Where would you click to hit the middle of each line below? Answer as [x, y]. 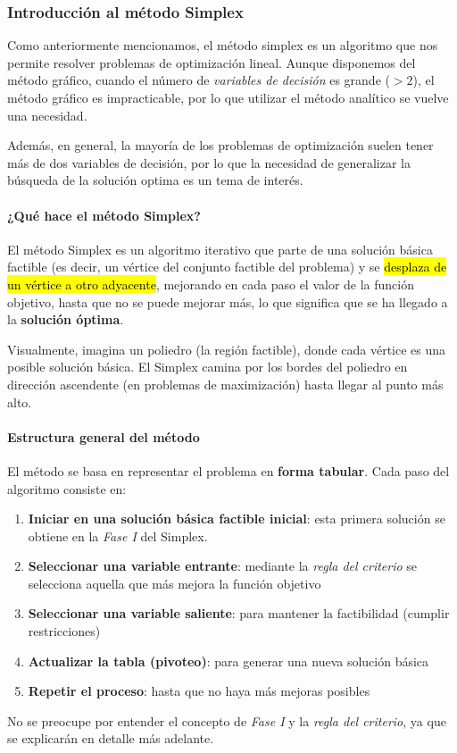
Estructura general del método [104, 436]
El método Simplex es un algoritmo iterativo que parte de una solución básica [220, 249]
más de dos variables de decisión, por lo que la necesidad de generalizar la [209, 162]
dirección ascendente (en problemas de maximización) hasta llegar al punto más [225, 384]
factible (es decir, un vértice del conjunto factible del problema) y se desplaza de [227, 267]
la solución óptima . [66, 319]
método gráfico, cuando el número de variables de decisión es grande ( [199, 80]
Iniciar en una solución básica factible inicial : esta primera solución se [237, 519]
